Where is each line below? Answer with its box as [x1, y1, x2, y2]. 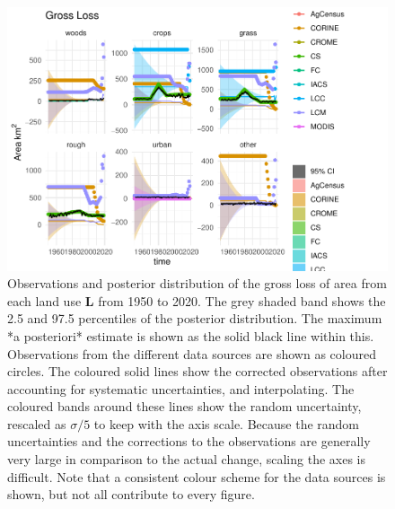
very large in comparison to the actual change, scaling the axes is [7, 450, 365, 469]
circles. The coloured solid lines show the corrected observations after [7, 362, 388, 381]
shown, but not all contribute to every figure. [7, 485, 255, 504]
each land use [7, 291, 82, 310]
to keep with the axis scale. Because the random [93, 414, 360, 433]
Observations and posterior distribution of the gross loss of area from [7, 274, 387, 293]
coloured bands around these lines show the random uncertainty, [7, 397, 362, 416]
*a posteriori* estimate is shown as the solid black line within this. [7, 326, 374, 345]
